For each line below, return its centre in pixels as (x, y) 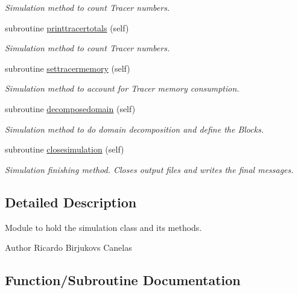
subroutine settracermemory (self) (68, 68)
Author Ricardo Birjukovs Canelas (68, 247)
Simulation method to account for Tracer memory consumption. (122, 88)
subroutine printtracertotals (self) (67, 27)
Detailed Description (71, 202)
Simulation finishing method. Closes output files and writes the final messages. (149, 169)
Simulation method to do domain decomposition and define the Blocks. (135, 129)
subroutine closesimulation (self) (65, 149)
